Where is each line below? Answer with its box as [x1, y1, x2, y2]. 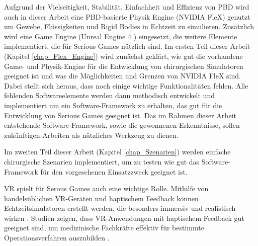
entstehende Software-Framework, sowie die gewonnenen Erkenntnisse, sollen [4, 120, 240, 130]
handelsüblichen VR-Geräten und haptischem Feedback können [4, 193, 199, 203]
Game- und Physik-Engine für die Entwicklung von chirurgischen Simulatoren [4, 60, 243, 71]
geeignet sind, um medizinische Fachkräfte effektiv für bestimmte [4, 222, 204, 233]
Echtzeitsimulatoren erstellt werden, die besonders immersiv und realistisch [4, 203, 236, 213]
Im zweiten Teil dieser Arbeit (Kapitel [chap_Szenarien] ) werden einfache [4, 146, 231, 157]
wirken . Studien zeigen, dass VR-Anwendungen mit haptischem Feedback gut [4, 212, 244, 223]
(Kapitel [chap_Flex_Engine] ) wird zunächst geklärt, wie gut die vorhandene [4, 50, 243, 61]
